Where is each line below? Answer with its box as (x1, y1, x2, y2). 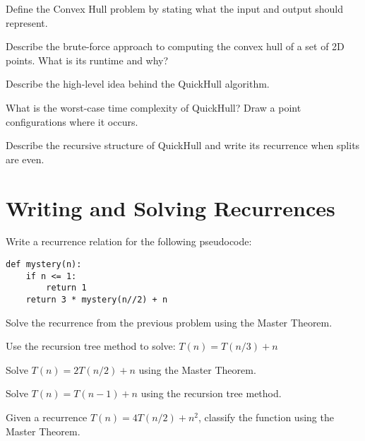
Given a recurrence (6, 410, 88, 425)
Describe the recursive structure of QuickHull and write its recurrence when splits (6, 138, 360, 153)
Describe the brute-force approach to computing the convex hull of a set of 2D (6, 39, 345, 54)
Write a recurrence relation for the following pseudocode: (6, 234, 252, 249)
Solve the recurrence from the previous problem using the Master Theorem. (6, 314, 333, 329)
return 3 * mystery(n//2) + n (25, 295, 168, 305)
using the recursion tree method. (140, 386, 282, 401)
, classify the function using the (198, 410, 334, 425)
